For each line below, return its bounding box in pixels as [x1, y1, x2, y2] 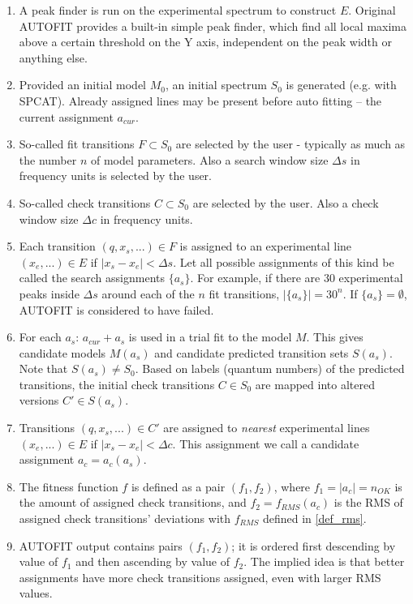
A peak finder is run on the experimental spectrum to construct [19, 2, 337, 18]
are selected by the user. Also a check [192, 194, 379, 211]
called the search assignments [19, 269, 165, 286]
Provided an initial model [19, 76, 147, 93]
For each [19, 328, 62, 345]
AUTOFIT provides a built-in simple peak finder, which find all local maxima [19, 17, 407, 34]
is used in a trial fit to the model [128, 328, 292, 345]
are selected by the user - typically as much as [175, 135, 406, 152]
